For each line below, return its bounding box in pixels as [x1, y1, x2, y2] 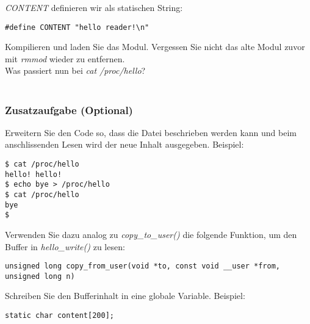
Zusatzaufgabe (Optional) [5, 102, 133, 117]
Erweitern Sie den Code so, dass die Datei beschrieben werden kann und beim [5, 126, 297, 139]
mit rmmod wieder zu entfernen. [5, 52, 125, 65]
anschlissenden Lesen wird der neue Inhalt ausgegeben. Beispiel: [5, 138, 244, 151]
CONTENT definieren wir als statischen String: [5, 1, 183, 13]
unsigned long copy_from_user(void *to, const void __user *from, [5, 262, 281, 271]
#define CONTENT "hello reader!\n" [5, 23, 150, 32]
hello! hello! [5, 170, 62, 179]
